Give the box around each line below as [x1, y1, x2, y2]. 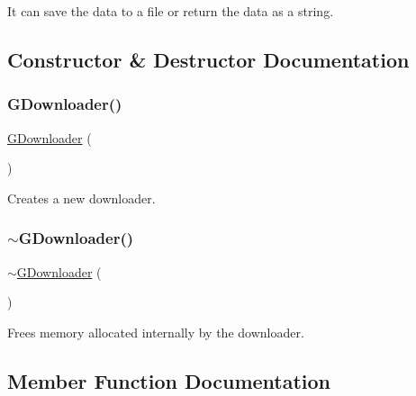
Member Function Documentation [7, 366, 331, 394]
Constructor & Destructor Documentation [7, 45, 410, 73]
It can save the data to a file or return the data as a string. [7, 2, 334, 20]
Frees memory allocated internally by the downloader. [7, 322, 304, 341]
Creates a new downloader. [7, 188, 156, 207]
